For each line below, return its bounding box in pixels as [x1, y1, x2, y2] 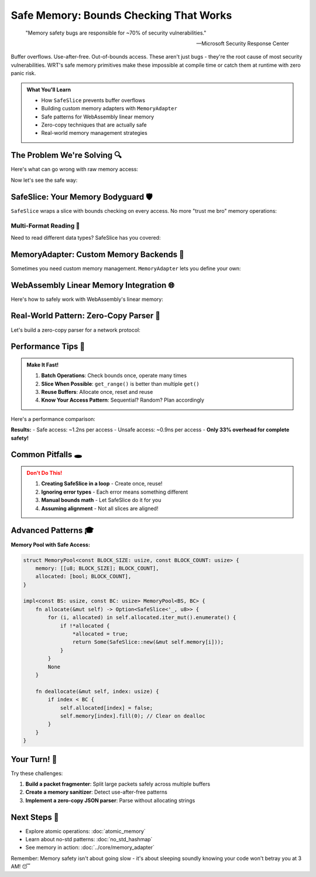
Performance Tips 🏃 [11, 342, 85, 352]
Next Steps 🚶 [11, 812, 59, 822]
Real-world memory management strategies [41, 130, 147, 137]
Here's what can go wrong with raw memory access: [11, 166, 139, 173]
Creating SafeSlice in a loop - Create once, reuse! [41, 480, 163, 487]
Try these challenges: [11, 770, 63, 777]
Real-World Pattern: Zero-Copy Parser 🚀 [11, 311, 161, 321]
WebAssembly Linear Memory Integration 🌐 [11, 280, 175, 290]
